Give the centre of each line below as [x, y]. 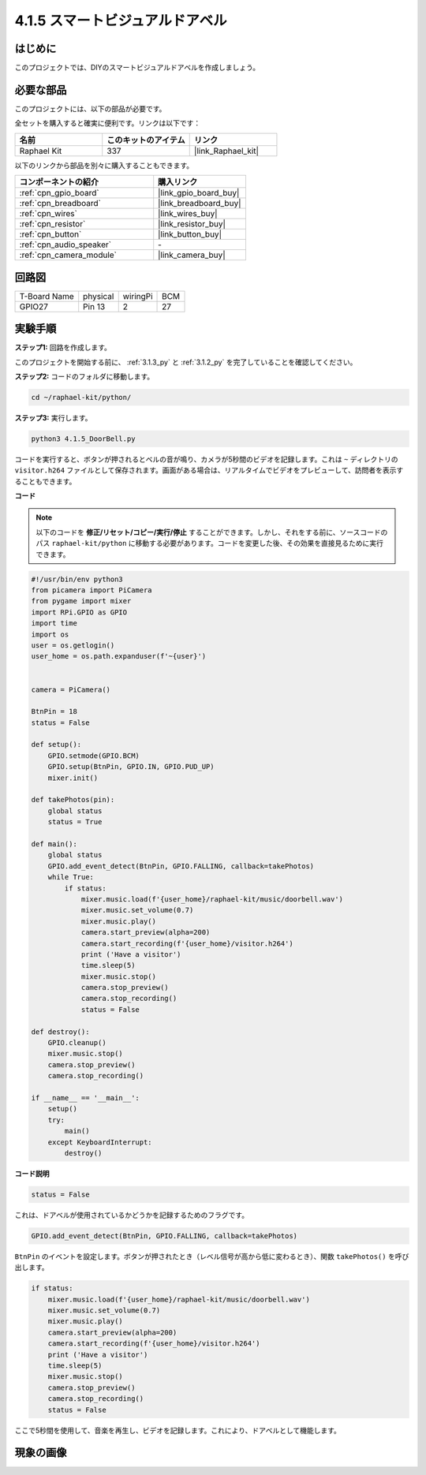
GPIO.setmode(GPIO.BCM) [93, 756]
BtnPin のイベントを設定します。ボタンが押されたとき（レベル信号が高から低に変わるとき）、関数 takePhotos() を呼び [212, 1256]
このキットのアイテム [146, 140]
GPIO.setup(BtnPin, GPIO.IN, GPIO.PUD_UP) [131, 767]
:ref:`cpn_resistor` [52, 224]
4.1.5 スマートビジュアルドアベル [121, 21]
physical [99, 296]
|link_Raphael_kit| [226, 151]
